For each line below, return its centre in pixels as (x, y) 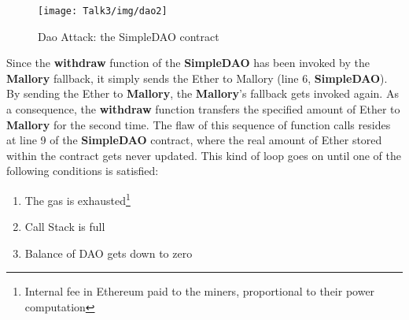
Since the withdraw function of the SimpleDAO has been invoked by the (188, 63)
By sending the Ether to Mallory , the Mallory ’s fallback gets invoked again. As (203, 93)
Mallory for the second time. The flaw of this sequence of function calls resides (199, 124)
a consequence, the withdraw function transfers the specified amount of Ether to (203, 109)
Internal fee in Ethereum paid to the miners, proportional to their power (200, 291)
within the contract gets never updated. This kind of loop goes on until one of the (204, 155)
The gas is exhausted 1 (77, 199)
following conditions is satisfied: (83, 171)
